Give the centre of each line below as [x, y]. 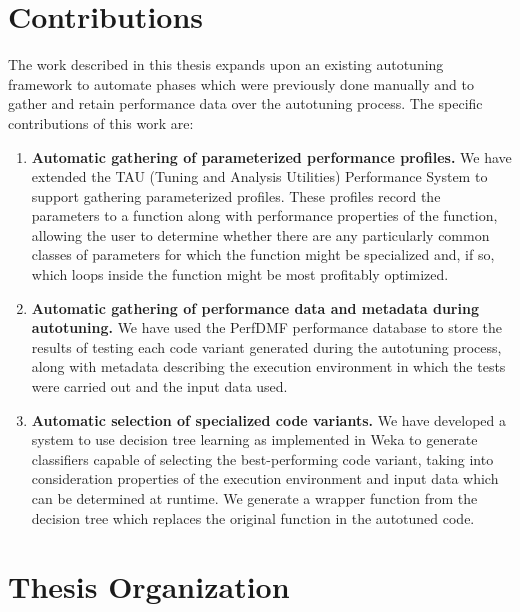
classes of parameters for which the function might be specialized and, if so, [263, 254]
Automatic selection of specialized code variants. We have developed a [269, 419]
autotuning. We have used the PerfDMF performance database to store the [267, 327]
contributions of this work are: [101, 122]
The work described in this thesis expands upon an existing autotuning [226, 64]
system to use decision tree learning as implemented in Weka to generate [254, 439]
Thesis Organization [149, 586]
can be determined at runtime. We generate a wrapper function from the [254, 498]
